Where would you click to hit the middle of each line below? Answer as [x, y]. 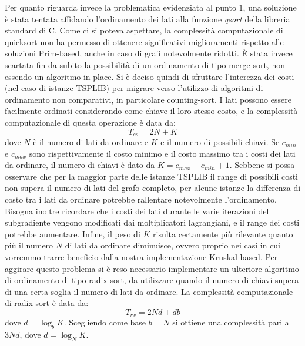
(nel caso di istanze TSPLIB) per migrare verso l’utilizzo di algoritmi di [134, 88]
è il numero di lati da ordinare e [91, 141]
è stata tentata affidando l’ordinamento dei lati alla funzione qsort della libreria [148, 19]
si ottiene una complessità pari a [231, 322]
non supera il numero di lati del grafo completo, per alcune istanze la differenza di [153, 188]
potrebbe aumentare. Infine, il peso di [73, 234]
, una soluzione [270, 7]
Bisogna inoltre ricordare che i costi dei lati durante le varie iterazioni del [137, 211]
